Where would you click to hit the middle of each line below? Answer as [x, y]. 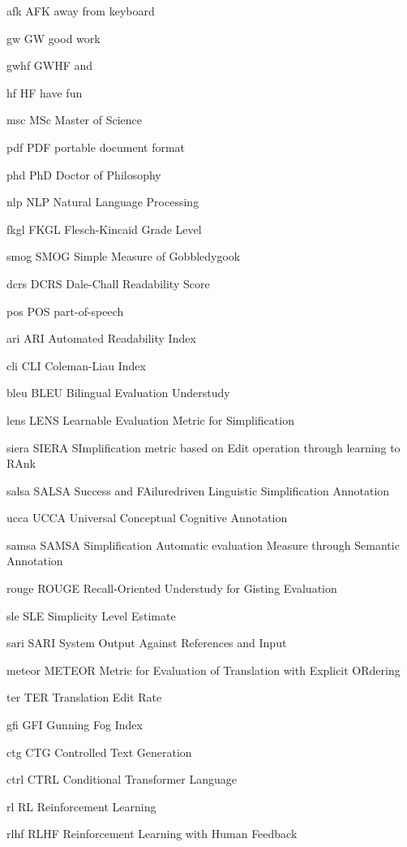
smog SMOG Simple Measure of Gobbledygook [124, 256]
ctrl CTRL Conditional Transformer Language [122, 779]
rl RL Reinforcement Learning [81, 806]
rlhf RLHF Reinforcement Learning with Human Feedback [152, 834]
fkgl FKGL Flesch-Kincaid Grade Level [104, 229]
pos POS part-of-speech [65, 311]
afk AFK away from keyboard [81, 11]
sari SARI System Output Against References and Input [147, 643]
